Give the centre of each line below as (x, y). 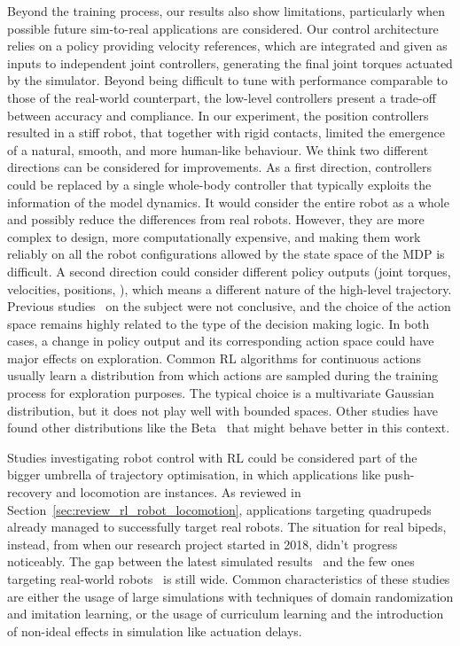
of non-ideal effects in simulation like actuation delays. (155, 630)
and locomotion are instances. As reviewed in (179, 492)
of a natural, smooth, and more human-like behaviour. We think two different (218, 149)
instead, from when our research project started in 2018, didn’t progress (203, 544)
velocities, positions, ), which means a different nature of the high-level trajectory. (230, 288)
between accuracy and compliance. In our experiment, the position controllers (218, 115)
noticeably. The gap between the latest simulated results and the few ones (211, 561)
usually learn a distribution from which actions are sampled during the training (223, 375)
